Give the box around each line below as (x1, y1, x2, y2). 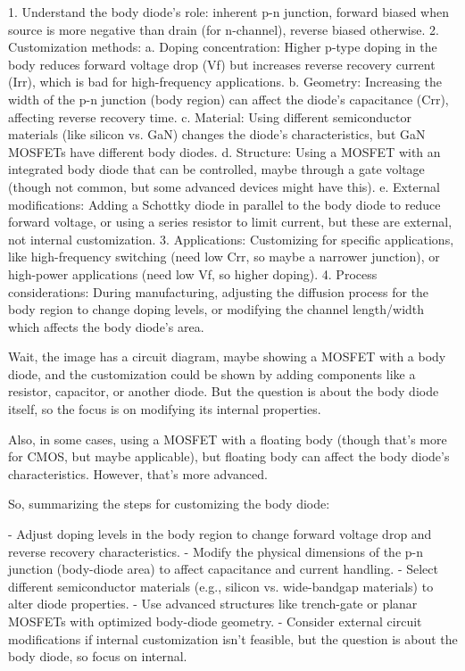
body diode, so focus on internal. (8, 647, 187, 666)
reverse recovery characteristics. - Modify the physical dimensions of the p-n (8, 542, 423, 560)
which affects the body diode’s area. (8, 317, 204, 335)
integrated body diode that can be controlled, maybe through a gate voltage (8, 160, 425, 178)
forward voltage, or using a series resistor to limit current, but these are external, (8, 212, 453, 231)
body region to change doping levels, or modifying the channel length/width (8, 300, 425, 319)
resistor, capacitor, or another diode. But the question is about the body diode (8, 382, 439, 401)
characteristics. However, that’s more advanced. (8, 464, 268, 483)
